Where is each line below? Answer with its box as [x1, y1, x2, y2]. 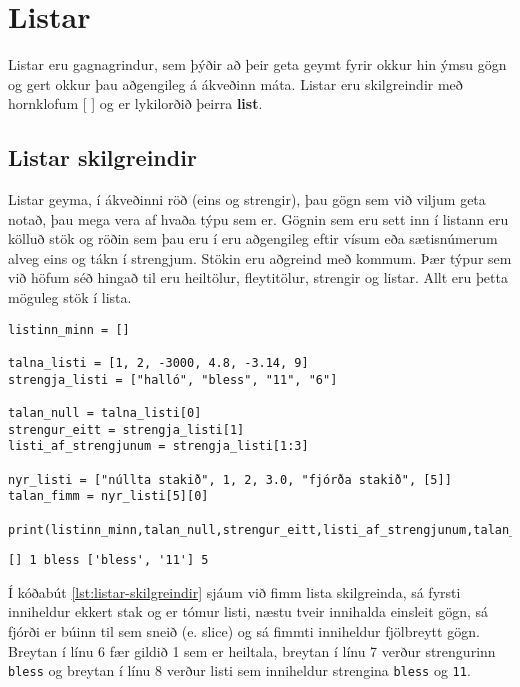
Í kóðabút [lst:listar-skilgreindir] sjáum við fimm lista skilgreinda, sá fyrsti [8, 581, 461, 602]
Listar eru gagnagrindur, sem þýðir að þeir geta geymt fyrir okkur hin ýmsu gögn [8, 54, 507, 75]
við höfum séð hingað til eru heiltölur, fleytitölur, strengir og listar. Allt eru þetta [8, 267, 508, 288]
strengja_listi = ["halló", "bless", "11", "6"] [8, 372, 338, 387]
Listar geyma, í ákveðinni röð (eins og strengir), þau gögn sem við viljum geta [8, 189, 486, 210]
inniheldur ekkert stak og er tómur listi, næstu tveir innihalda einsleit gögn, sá [8, 601, 489, 622]
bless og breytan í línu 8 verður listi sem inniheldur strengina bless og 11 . [8, 660, 471, 681]
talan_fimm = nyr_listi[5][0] [8, 489, 209, 504]
